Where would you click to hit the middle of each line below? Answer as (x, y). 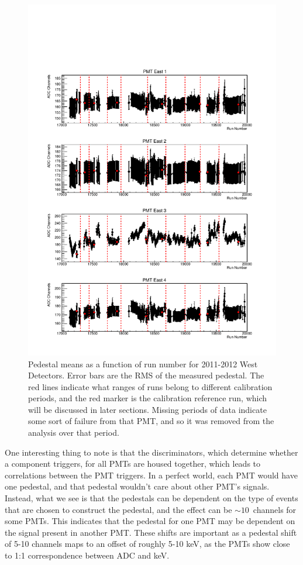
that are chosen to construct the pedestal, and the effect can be (118, 509)
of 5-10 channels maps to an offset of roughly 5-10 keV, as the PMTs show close (147, 544)
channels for (275, 509)
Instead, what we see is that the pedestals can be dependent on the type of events (151, 498)
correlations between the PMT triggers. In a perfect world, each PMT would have (151, 475)
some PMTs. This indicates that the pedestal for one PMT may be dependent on (150, 521)
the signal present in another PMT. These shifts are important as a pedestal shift (151, 532)
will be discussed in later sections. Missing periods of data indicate (147, 409)
